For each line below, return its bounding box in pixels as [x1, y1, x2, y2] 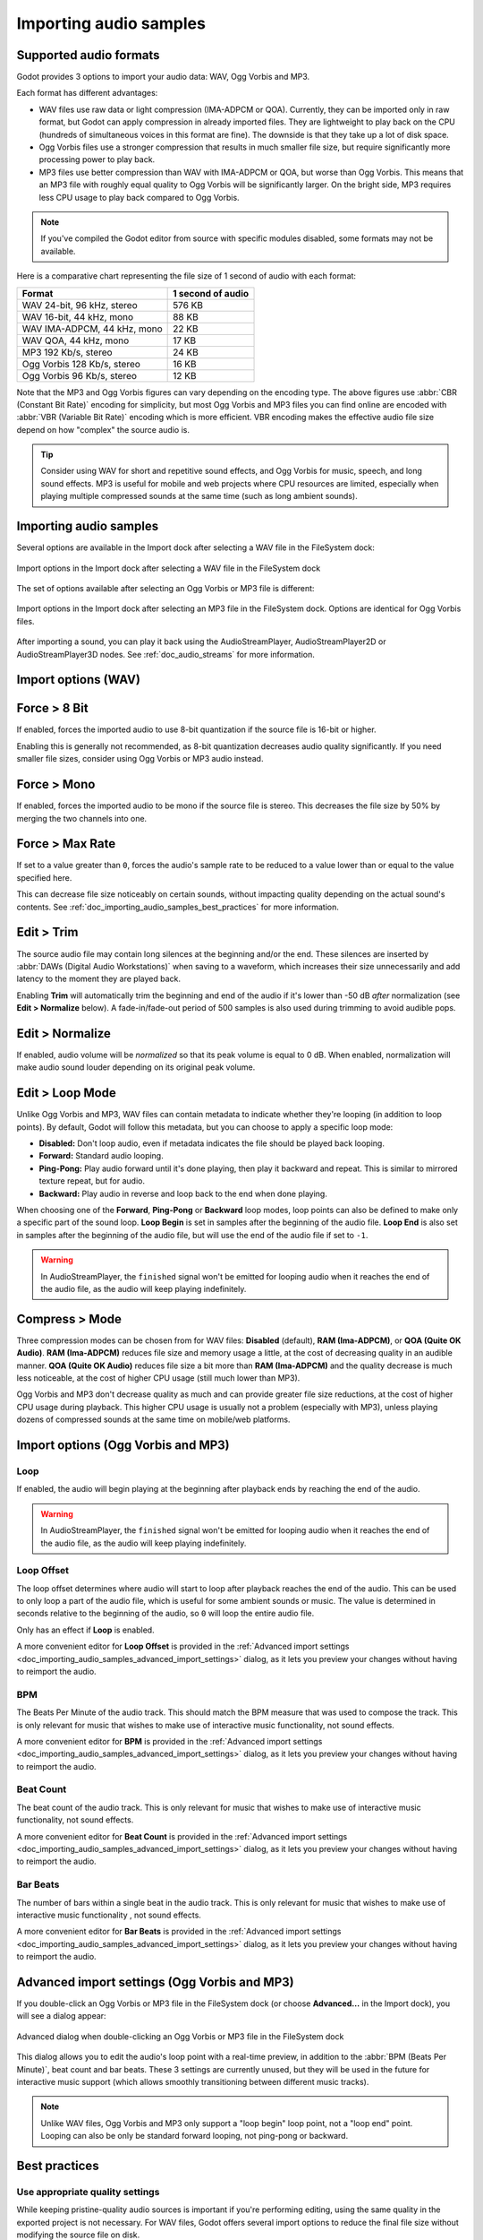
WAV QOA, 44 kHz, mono [21, 334, 130, 347]
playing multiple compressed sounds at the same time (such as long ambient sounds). [40, 491, 358, 502]
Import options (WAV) [16, 672, 140, 687]
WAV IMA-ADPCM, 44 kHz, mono [21, 323, 163, 335]
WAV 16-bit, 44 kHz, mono [21, 310, 134, 323]
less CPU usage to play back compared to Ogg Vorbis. [38, 192, 241, 202]
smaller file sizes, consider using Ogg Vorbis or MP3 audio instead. [16, 754, 264, 764]
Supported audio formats [16, 47, 160, 63]
